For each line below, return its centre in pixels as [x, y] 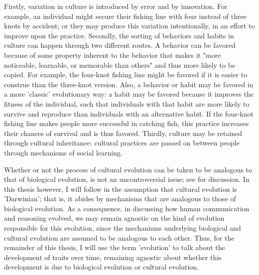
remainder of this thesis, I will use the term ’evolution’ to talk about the [115, 247]
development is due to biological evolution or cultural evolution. [102, 267]
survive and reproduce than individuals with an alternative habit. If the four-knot [129, 113]
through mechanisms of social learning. [63, 152]
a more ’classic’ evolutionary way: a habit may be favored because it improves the [129, 94]
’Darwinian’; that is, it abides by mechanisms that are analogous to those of [120, 199]
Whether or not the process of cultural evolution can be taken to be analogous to [128, 169]
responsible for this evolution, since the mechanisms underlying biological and [123, 228]
